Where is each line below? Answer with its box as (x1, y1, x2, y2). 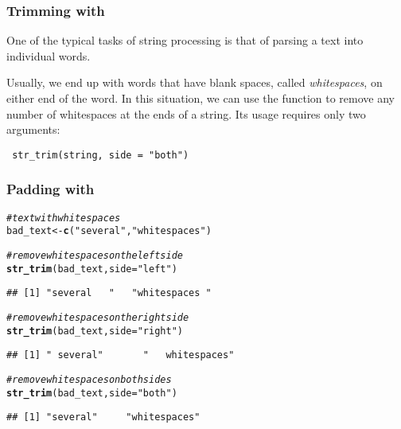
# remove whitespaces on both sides (6, 373, 172, 385)
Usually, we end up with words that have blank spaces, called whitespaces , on (6, 74, 383, 91)
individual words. (6, 47, 91, 64)
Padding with (6, 179, 95, 199)
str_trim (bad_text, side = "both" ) (6, 387, 177, 399)
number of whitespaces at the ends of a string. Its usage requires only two (6, 105, 366, 122)
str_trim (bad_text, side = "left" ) (6, 263, 177, 275)
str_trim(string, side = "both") (12, 149, 189, 161)
